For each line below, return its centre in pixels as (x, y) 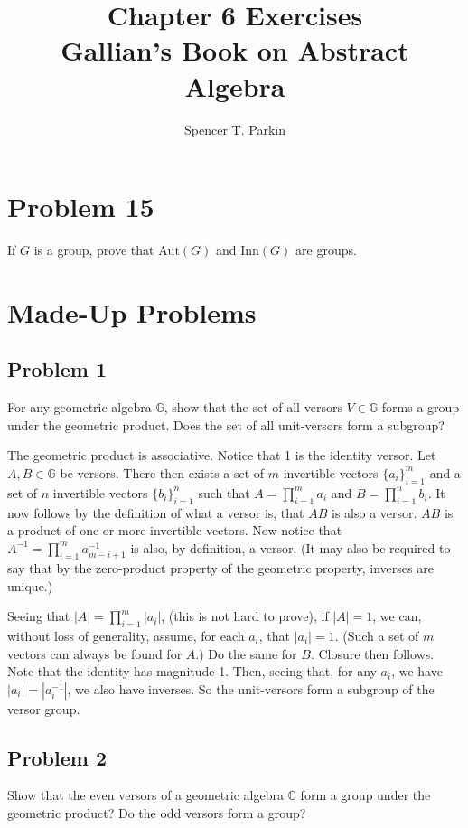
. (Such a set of (377, 635)
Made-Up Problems (132, 311)
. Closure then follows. (372, 653)
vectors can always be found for (95, 653)
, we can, (397, 616)
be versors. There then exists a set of (162, 472)
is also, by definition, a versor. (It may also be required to (290, 547)
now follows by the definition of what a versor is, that (156, 512)
